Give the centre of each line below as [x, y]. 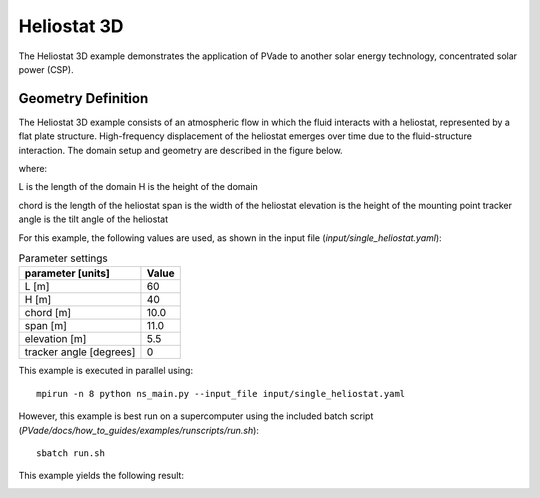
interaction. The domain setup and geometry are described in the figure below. [181, 150]
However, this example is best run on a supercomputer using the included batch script [196, 416]
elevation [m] [55, 339]
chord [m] [48, 313]
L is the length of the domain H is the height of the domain [138, 187]
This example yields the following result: [101, 476]
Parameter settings [63, 258]
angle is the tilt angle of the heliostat [93, 219]
